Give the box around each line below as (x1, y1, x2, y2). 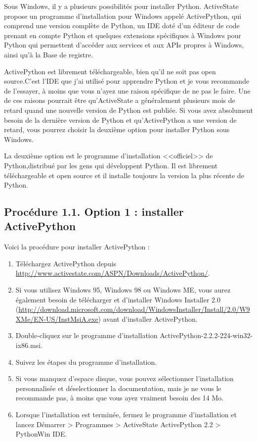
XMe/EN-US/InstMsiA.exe (15, 313, 98, 324)
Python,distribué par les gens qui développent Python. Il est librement (4, 160, 218, 170)
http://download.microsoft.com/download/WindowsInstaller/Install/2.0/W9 (18, 304, 250, 314)
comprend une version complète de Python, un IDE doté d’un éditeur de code (4, 20, 240, 31)
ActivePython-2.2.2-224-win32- (160, 330, 253, 341)
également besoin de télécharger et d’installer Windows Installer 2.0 (15, 294, 221, 304)
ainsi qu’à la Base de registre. (4, 49, 93, 59)
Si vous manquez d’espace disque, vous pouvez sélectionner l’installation (15, 373, 234, 384)
